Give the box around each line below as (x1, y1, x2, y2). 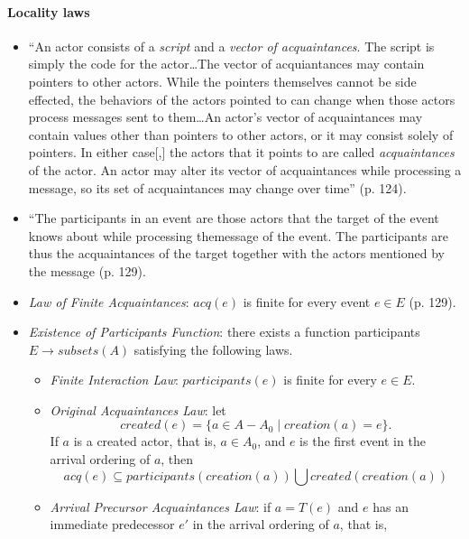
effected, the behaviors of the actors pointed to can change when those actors (28, 89, 455, 108)
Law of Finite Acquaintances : (28, 292, 189, 311)
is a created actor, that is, (73, 432, 216, 451)
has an (372, 497, 409, 516)
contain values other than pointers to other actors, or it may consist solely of (28, 125, 454, 144)
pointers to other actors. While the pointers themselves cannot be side (28, 71, 417, 90)
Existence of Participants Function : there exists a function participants (28, 322, 420, 341)
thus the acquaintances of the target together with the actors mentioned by (28, 244, 445, 263)
